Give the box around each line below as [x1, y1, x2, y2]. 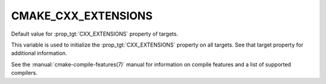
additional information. [11, 50, 68, 57]
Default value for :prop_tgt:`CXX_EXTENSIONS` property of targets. [11, 30, 178, 37]
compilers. [11, 69, 37, 77]
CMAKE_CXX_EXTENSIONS [11, 9, 153, 22]
